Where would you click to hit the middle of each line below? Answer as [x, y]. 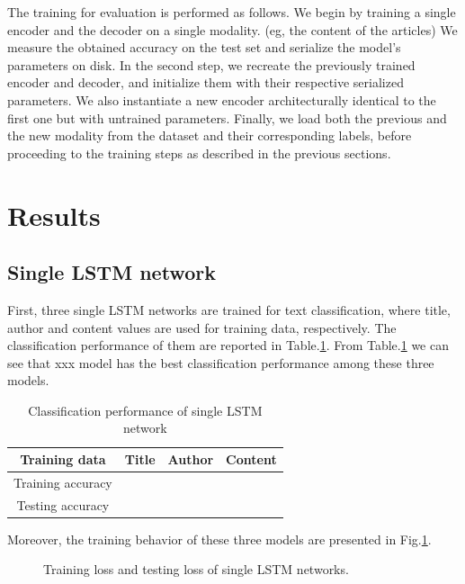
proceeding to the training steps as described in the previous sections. [199, 153]
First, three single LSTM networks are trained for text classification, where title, [229, 309]
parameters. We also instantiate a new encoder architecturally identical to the [222, 99]
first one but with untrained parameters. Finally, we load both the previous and [227, 117]
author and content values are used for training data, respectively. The [202, 327]
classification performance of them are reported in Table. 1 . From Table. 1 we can [228, 345]
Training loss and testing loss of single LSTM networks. [196, 569]
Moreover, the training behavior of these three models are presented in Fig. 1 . [219, 539]
